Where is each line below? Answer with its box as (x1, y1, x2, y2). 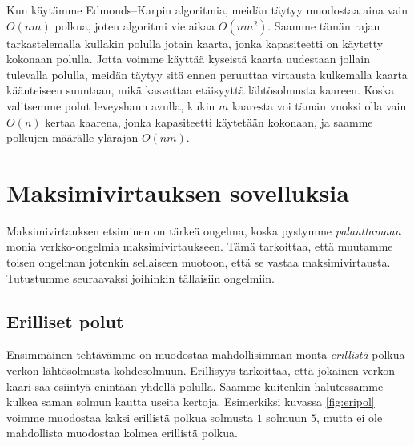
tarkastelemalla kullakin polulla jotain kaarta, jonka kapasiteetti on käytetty (6, 34, 384, 51)
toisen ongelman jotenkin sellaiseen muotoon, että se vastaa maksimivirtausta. (6, 254, 391, 271)
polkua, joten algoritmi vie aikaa (54, 17, 215, 34)
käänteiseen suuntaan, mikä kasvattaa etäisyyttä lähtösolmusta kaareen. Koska (6, 82, 394, 98)
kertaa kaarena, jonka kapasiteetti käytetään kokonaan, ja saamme (45, 113, 373, 130)
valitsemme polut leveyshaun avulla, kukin (6, 97, 215, 114)
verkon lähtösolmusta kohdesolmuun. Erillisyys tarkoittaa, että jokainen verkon (6, 362, 395, 379)
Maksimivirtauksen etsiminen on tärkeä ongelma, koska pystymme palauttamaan (6, 222, 401, 239)
